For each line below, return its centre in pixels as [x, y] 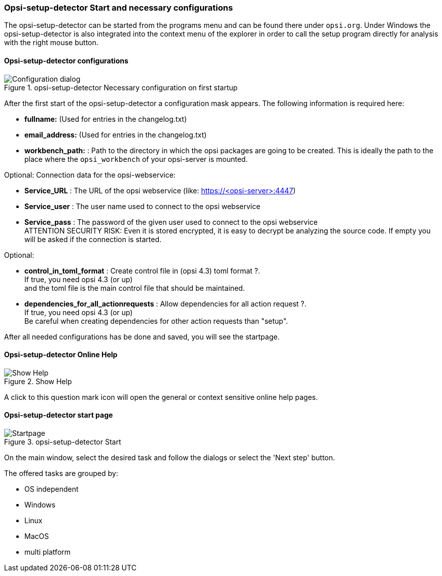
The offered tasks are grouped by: [61, 473]
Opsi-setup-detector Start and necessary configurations [118, 8]
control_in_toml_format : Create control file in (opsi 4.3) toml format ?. [142, 270]
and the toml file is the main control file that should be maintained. [135, 288]
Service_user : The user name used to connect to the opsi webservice [142, 206]
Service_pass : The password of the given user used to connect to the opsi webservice [171, 222]
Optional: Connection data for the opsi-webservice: [90, 175]
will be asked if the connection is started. [93, 239]
